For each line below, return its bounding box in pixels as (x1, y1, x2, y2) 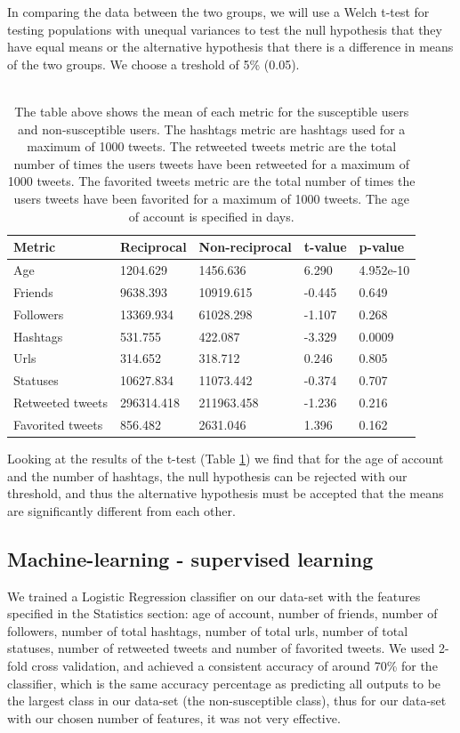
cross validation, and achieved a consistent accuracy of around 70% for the (31, 656, 438, 674)
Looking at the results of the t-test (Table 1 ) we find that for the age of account (7, 448, 444, 467)
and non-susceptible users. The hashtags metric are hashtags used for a (18, 119, 406, 138)
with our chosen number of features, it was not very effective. (7, 708, 341, 727)
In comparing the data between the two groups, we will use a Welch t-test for (7, 3, 430, 20)
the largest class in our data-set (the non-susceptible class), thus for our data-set (7, 691, 447, 710)
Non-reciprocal (198, 238, 292, 256)
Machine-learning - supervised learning (7, 544, 374, 572)
